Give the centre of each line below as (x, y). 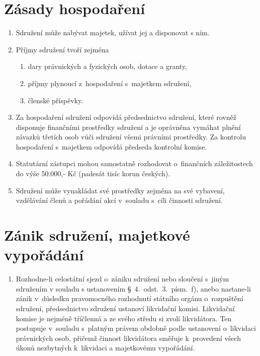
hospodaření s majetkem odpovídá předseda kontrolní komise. (111, 146)
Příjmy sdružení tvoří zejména (62, 49)
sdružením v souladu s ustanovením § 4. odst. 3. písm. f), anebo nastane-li (133, 288)
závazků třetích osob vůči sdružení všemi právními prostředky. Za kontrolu (131, 137)
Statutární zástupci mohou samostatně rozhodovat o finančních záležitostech (134, 163)
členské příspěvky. (56, 100)
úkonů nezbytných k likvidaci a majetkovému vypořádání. (105, 348)
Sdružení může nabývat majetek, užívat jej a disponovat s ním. (113, 32)
